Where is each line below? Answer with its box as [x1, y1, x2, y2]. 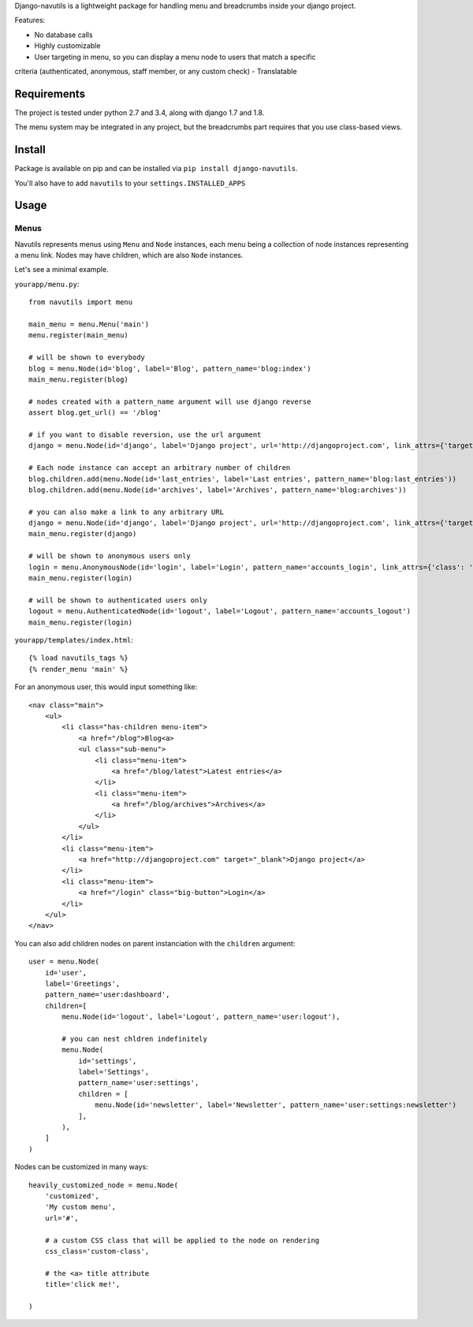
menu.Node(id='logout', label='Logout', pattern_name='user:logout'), [61, 1012, 341, 1021]
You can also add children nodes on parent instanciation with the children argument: [14, 938, 296, 948]
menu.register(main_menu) [28, 331, 129, 340]
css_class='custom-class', [44, 1247, 150, 1255]
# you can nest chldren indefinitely [61, 1034, 208, 1043]
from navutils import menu [28, 298, 133, 307]
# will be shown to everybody [28, 353, 146, 362]
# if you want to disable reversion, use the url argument [28, 430, 262, 439]
